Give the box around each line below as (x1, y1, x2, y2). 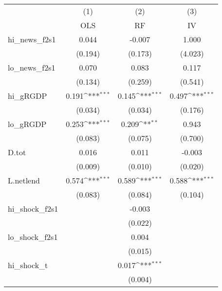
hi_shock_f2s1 (8, 203, 58, 214)
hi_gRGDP (8, 90, 47, 101)
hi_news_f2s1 (8, 34, 56, 45)
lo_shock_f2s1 (8, 231, 58, 242)
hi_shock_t (8, 259, 48, 271)
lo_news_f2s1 (8, 62, 55, 73)
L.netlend (8, 175, 40, 186)
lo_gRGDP (8, 118, 47, 129)
